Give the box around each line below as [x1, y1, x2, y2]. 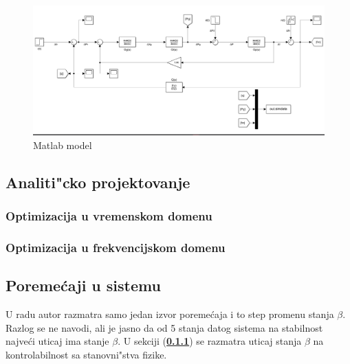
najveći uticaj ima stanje [6, 334, 109, 348]
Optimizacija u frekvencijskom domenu [6, 238, 226, 255]
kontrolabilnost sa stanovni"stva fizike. [6, 347, 167, 361]
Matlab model [33, 137, 92, 152]
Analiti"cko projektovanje [6, 171, 190, 192]
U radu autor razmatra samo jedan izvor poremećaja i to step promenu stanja [6, 307, 334, 321]
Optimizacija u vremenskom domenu [6, 207, 212, 225]
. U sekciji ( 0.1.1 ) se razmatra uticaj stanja [118, 334, 302, 348]
